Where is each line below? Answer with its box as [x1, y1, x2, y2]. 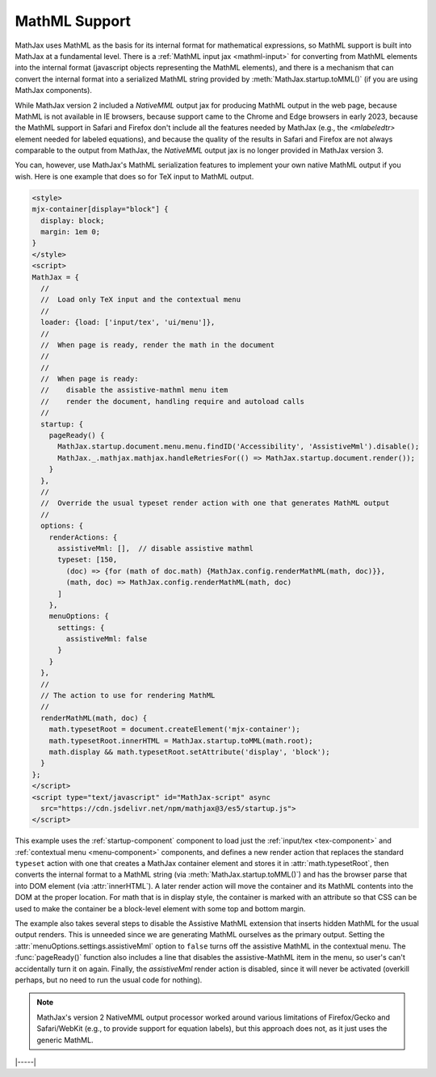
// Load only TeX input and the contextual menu [40, 295, 241, 305]
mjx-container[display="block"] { [31, 204, 169, 214]
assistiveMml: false [65, 634, 148, 644]
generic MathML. [36, 1035, 94, 1045]
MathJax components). [15, 86, 93, 95]
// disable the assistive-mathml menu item [40, 385, 228, 395]
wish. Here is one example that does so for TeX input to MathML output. [15, 171, 254, 181]
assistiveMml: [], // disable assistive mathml [57, 544, 254, 553]
